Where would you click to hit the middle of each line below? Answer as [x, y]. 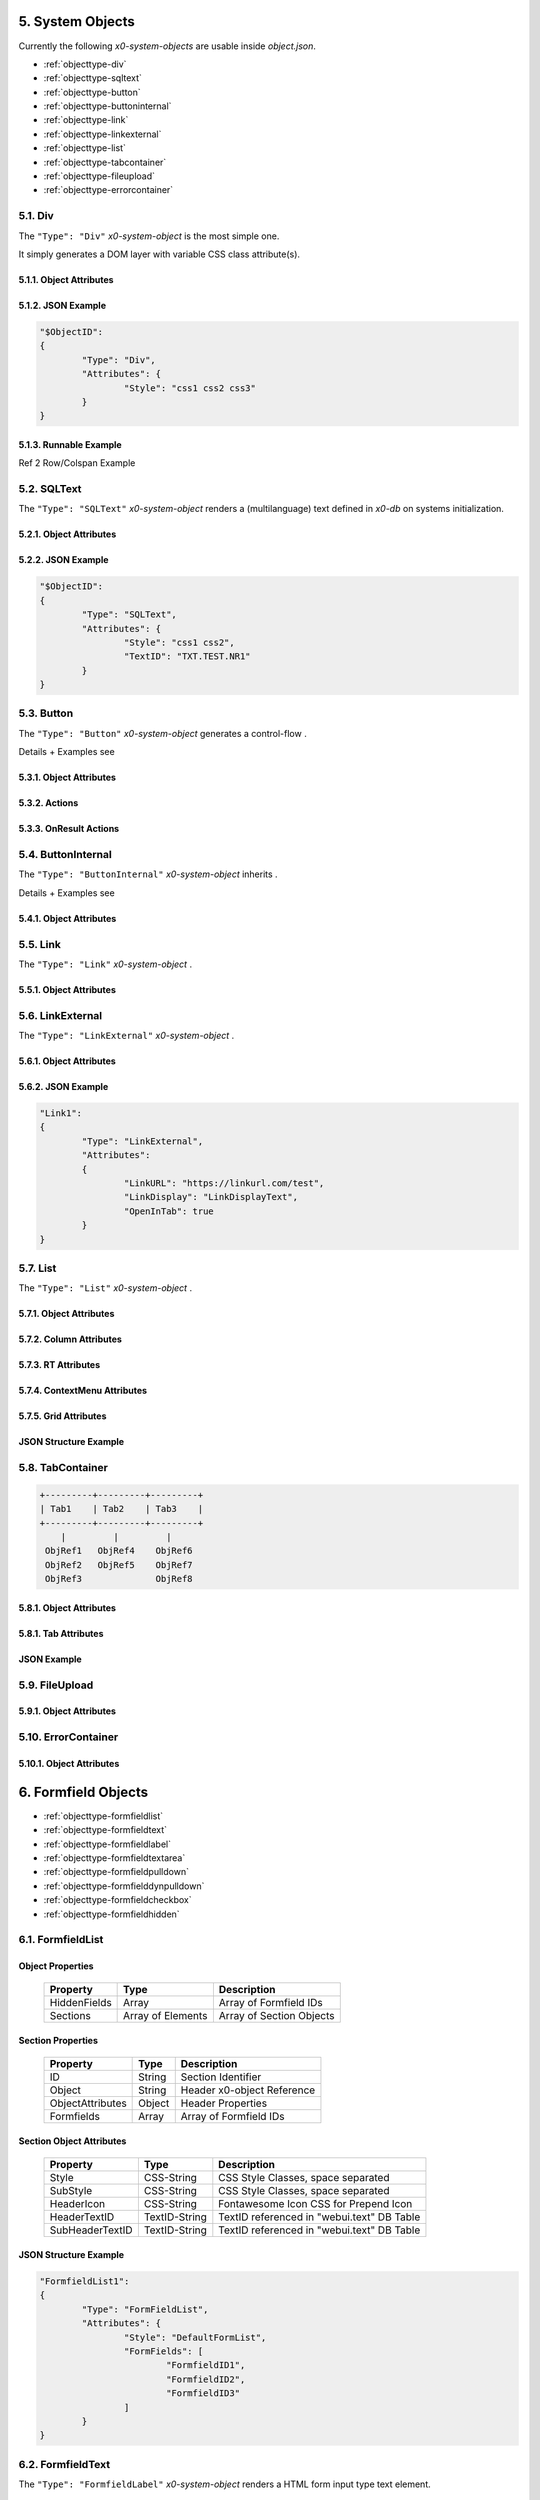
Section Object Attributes [72, 2141]
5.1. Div [36, 216]
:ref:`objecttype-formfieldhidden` [111, 1914]
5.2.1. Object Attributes [67, 534]
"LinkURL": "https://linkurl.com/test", [224, 1183]
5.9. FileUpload [56, 1685]
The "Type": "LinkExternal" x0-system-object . [126, 1036]
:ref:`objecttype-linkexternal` [102, 134]
